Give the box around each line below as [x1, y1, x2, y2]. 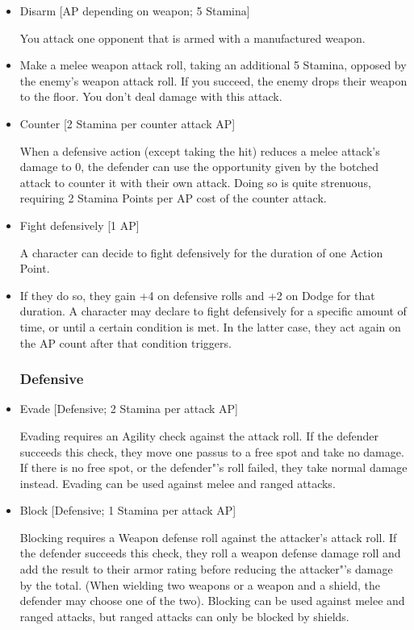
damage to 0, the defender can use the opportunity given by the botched [19, 158, 379, 175]
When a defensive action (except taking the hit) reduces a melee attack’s [19, 142, 380, 159]
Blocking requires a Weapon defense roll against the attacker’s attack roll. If [19, 528, 397, 545]
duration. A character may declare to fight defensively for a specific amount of [19, 302, 407, 319]
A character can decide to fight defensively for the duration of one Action [19, 244, 383, 261]
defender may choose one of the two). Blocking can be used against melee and [19, 592, 405, 609]
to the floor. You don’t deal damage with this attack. [19, 88, 282, 105]
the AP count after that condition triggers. [19, 334, 232, 351]
